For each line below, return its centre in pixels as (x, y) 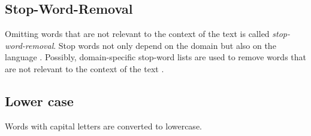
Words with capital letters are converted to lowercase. (103, 126)
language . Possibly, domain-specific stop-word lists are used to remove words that (155, 57)
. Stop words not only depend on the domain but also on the (165, 45)
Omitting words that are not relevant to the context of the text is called (137, 34)
